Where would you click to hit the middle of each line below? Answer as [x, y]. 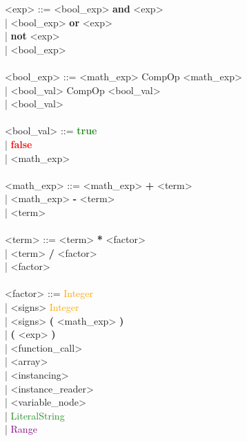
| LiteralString [35, 415]
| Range [21, 429]
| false [19, 144]
